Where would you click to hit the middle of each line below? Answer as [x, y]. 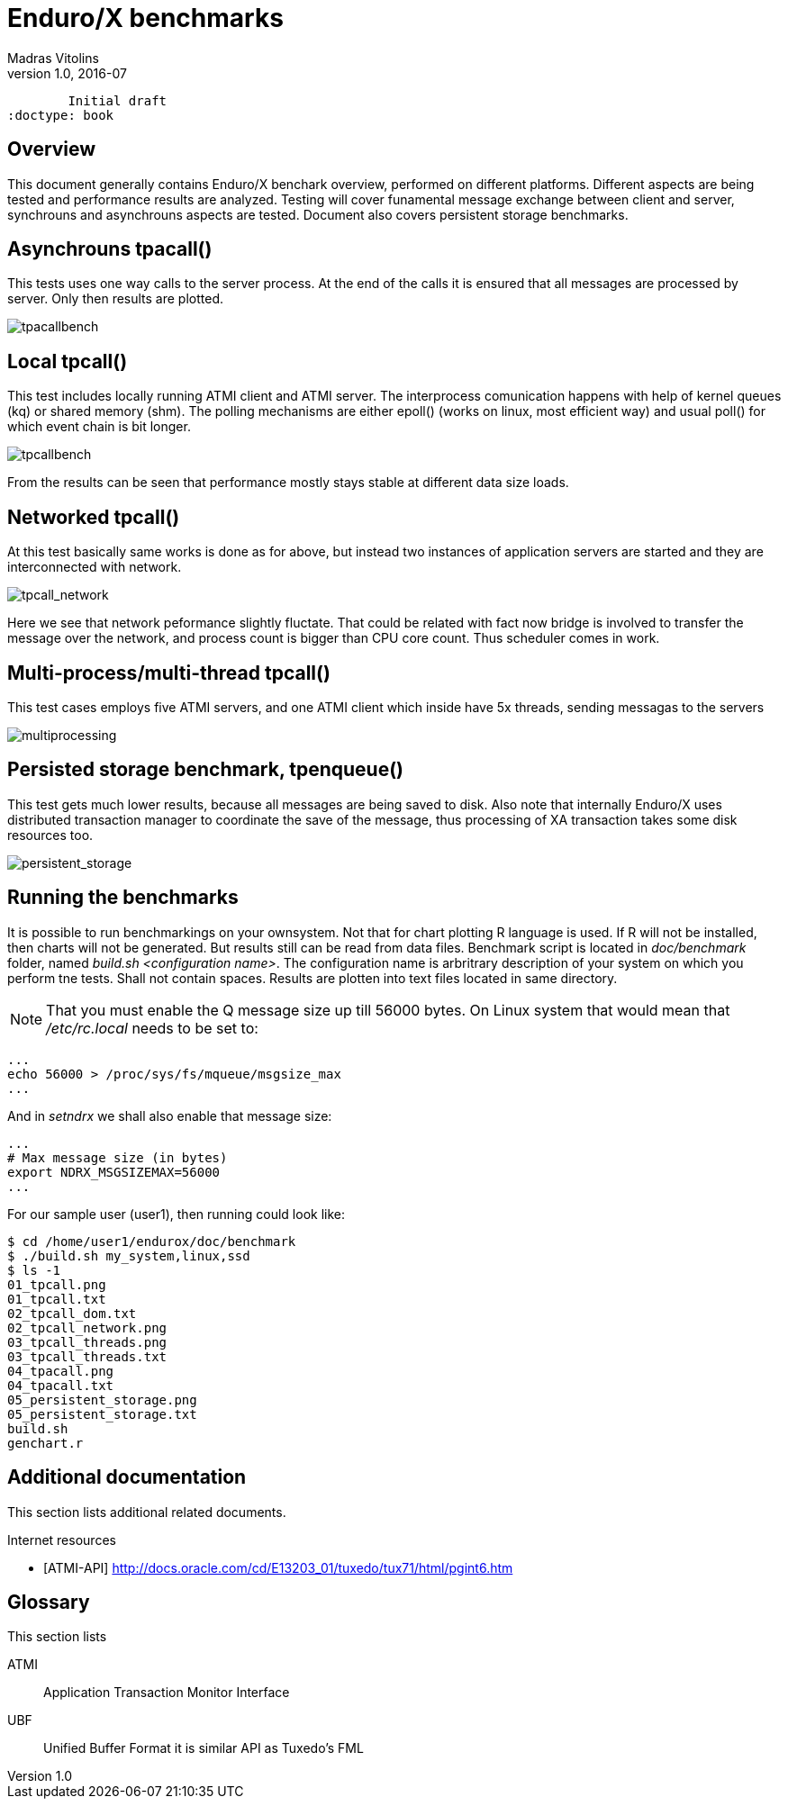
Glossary [49, 1602]
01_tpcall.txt [57, 1299]
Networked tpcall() [94, 517]
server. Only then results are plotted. [116, 299]
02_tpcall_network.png [87, 1327]
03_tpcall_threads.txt [87, 1356]
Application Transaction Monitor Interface [167, 1693]
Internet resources [62, 1540]
